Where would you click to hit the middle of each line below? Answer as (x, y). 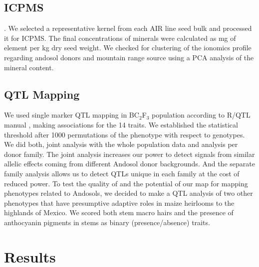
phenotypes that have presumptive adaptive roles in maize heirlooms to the (119, 202)
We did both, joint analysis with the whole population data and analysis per (121, 144)
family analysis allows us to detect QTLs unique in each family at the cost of (122, 173)
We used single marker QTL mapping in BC (72, 115)
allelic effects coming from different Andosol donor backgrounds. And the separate (129, 164)
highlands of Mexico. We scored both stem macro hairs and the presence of (119, 212)
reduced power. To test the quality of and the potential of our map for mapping (126, 183)
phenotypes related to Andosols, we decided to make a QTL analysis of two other (129, 193)
